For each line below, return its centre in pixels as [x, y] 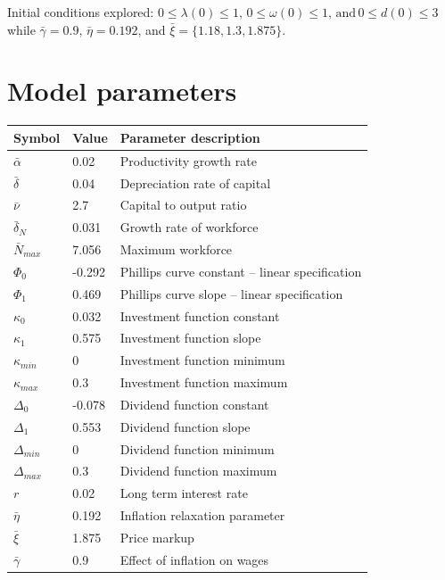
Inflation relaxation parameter [202, 515]
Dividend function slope [185, 426]
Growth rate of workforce [189, 227]
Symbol [37, 137]
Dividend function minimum [197, 448]
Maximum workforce [176, 249]
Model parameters [122, 91]
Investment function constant [200, 315]
